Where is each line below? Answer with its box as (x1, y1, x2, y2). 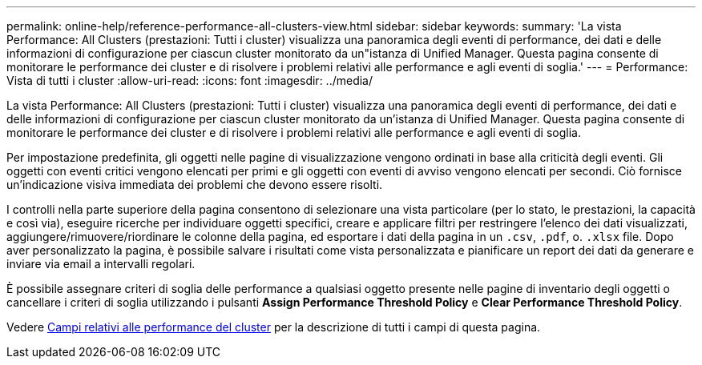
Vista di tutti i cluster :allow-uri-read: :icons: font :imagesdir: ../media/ (6, 74, 373, 87)
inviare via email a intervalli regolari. (6, 257, 196, 271)
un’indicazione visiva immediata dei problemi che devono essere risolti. (6, 178, 383, 191)
